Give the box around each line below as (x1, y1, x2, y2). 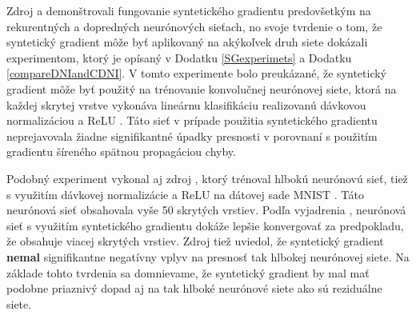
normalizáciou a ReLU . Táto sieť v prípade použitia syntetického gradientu (6, 112, 378, 129)
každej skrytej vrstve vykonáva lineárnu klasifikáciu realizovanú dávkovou (6, 96, 366, 113)
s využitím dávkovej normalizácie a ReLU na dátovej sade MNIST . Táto (6, 185, 364, 202)
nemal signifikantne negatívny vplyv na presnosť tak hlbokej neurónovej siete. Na (6, 248, 410, 265)
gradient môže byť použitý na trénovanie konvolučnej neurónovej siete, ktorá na (6, 80, 397, 97)
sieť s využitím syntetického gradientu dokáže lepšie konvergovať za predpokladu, (6, 217, 404, 233)
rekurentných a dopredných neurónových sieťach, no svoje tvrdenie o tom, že (6, 18, 382, 34)
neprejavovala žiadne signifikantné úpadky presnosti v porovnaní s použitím (6, 127, 378, 144)
